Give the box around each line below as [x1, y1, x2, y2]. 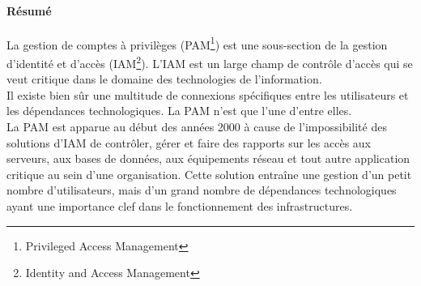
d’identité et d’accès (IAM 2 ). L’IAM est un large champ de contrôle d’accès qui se [6, 53, 413, 71]
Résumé [6, 2, 52, 19]
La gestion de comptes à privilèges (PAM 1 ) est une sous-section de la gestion [6, 33, 388, 53]
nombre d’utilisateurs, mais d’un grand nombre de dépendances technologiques [6, 181, 397, 198]
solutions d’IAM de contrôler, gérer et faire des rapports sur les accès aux [6, 134, 371, 151]
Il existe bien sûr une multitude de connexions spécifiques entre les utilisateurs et [6, 86, 409, 103]
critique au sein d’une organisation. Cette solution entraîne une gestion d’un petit [6, 165, 412, 182]
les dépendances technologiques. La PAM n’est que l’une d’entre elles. [6, 102, 352, 119]
